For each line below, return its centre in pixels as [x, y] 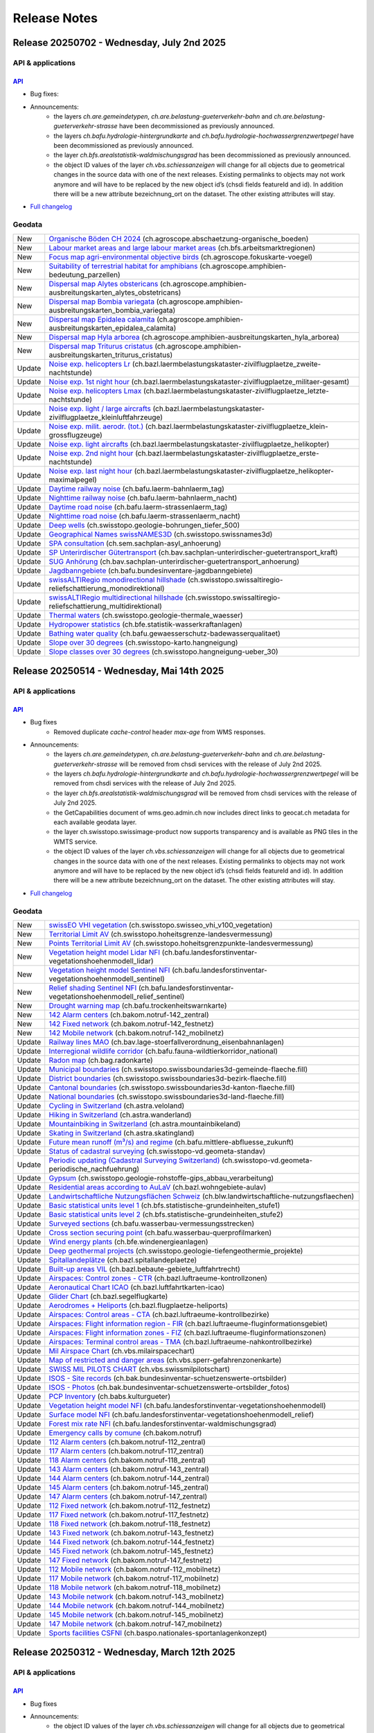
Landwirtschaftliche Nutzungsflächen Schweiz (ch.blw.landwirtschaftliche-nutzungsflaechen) [202, 1196]
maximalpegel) [73, 480]
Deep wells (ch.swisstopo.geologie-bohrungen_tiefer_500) [144, 525]
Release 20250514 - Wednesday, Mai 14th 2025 [118, 671]
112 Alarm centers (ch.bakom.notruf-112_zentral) [127, 1442]
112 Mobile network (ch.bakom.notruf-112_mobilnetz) [135, 1569]
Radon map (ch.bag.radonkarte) [101, 1060]
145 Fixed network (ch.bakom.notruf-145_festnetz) [131, 1551]
